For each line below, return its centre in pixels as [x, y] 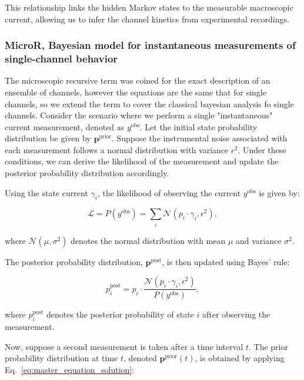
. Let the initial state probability [198, 126]
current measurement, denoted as [65, 126]
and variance [259, 240]
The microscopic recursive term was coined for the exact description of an [138, 80]
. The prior [268, 346]
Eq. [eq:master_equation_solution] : [70, 369]
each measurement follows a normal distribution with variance [117, 149]
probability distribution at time [61, 358]
